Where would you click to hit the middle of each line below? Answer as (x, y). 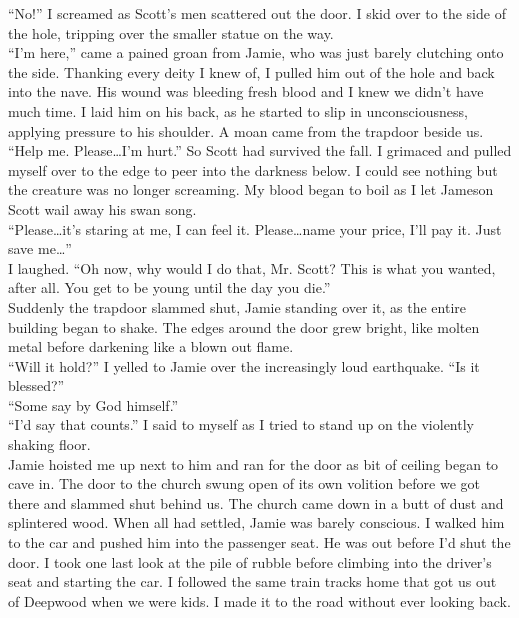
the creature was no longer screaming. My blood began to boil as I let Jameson (251, 189)
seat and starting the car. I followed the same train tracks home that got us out (252, 581)
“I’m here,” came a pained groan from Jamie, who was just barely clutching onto (256, 52)
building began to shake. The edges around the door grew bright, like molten (244, 326)
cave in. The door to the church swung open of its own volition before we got (244, 483)
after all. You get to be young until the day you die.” (169, 287)
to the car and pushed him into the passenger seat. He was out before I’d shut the (259, 542)
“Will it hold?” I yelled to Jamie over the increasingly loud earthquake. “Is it (244, 365)
